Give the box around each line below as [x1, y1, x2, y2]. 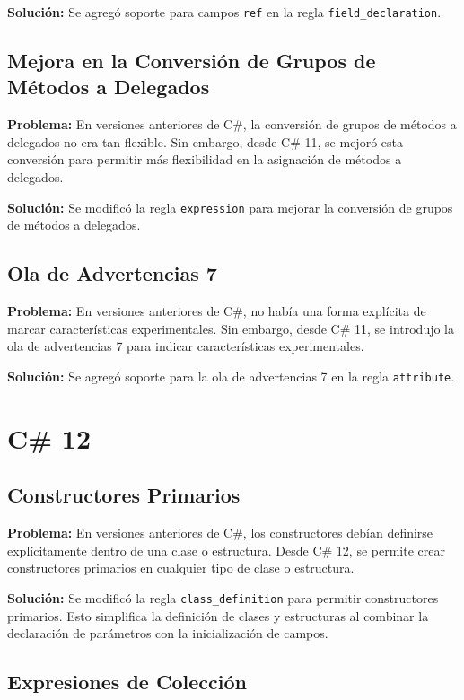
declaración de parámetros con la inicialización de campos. [7, 624, 328, 643]
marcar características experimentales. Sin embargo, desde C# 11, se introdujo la [7, 319, 455, 337]
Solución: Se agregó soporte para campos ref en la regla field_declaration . [7, 3, 442, 21]
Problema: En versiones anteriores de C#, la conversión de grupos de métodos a [7, 115, 457, 134]
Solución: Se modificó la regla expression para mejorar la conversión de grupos [7, 197, 453, 216]
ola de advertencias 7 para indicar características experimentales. [7, 337, 364, 355]
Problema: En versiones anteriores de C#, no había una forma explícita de [7, 302, 426, 320]
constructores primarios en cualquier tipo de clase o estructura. [7, 558, 355, 577]
